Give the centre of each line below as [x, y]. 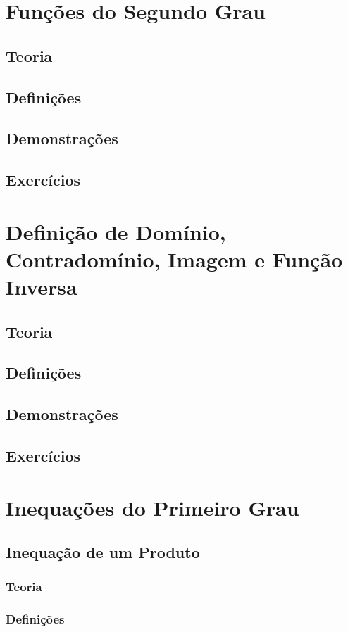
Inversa [42, 287]
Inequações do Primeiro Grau [153, 507]
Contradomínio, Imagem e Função [174, 259]
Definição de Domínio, [116, 231]
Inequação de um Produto [103, 552]
